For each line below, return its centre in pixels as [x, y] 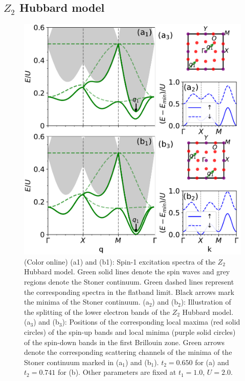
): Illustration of [206, 302]
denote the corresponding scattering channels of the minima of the [128, 352]
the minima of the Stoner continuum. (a [87, 302]
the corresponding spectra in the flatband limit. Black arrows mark [129, 292]
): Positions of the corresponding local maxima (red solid [151, 322]
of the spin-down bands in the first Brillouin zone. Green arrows [125, 342]
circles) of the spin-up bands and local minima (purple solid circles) [130, 332]
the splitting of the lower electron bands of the [97, 312]
